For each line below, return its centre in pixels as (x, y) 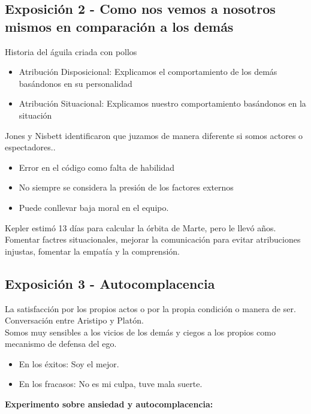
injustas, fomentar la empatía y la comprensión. (92, 251)
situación (35, 115)
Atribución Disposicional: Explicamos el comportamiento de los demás (148, 72)
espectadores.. (30, 147)
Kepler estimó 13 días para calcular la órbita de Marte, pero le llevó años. (141, 227)
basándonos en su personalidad (76, 83)
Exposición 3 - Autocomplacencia (110, 283)
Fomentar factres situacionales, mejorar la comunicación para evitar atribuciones (153, 239)
